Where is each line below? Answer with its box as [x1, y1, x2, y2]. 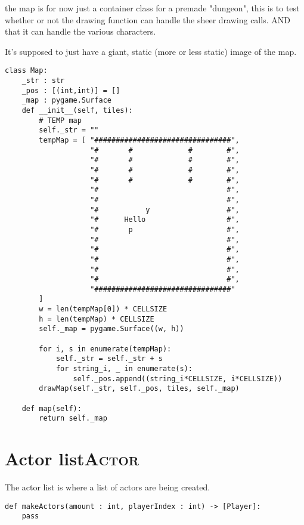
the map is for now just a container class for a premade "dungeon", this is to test [5, 2, 300, 14]
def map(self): [21, 404, 82, 413]
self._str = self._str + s [55, 354, 163, 363]
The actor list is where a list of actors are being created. [5, 481, 210, 493]
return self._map [39, 414, 107, 423]
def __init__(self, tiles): [21, 106, 133, 115]
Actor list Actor [5, 446, 139, 471]
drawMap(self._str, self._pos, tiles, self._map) [39, 384, 240, 393]
